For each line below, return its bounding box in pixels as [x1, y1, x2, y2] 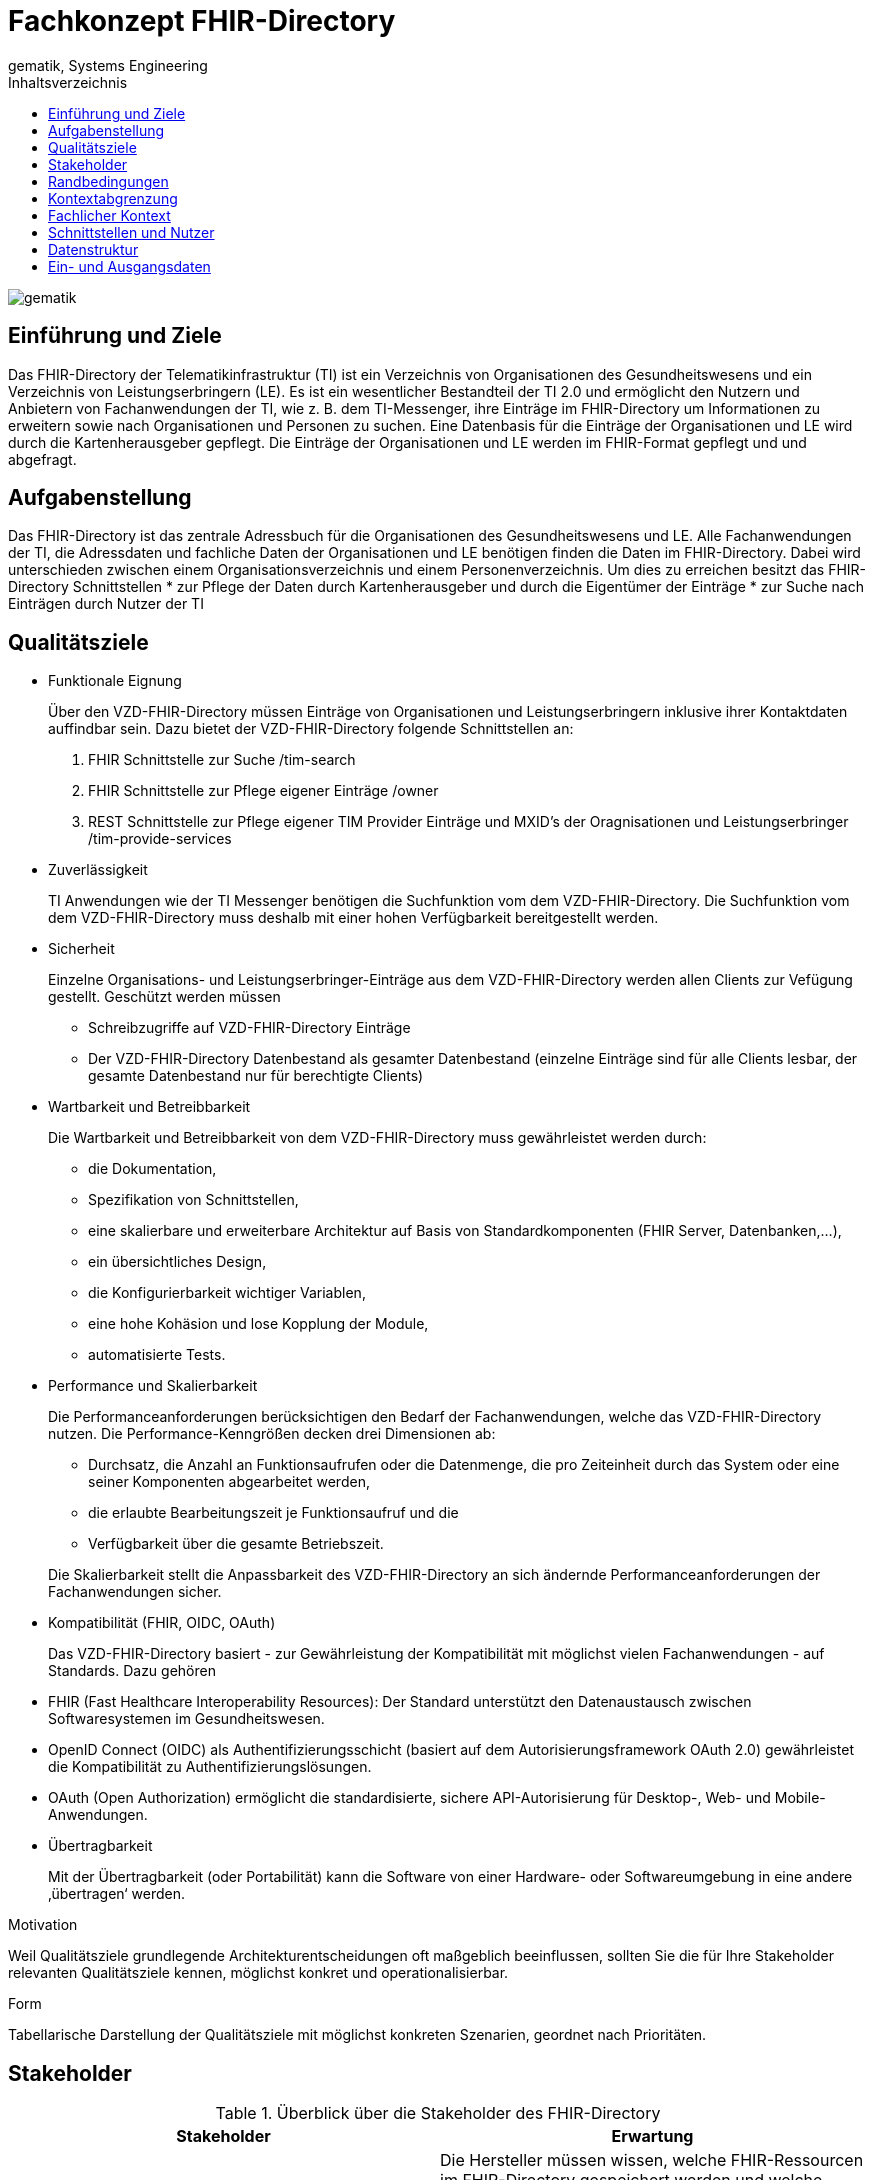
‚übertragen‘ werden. [48, 1885, 186, 1903]
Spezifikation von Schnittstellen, [88, 1191, 299, 1209]
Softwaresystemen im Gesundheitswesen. [48, 1710, 325, 1728]
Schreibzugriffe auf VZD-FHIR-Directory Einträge [88, 1019, 411, 1037]
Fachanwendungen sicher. [48, 1583, 222, 1601]
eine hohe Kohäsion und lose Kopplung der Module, [88, 1315, 429, 1333]
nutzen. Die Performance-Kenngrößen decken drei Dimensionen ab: [48, 1425, 496, 1443]
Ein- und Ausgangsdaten [48, 257, 211, 275]
